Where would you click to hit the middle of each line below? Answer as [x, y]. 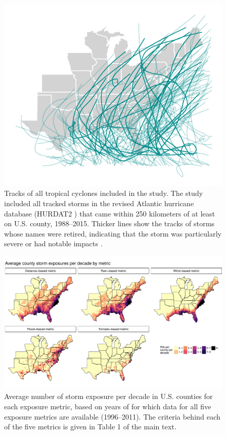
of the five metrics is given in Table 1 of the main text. [90, 427]
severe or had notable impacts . [53, 243]
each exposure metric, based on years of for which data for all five [108, 406]
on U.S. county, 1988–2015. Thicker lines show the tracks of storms [109, 223]
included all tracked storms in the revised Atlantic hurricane [99, 203]
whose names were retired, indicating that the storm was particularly [113, 233]
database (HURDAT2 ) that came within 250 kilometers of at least [110, 213]
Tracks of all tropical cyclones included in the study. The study [103, 193]
